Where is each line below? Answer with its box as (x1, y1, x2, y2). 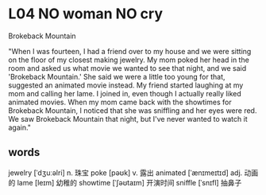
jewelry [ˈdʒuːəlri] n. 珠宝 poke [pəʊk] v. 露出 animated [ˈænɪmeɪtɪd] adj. (8, 168, 243, 177)
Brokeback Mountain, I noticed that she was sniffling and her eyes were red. (8, 105, 257, 115)
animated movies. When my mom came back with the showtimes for (8, 97, 232, 107)
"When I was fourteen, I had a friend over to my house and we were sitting (8, 46, 252, 56)
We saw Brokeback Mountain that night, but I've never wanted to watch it (8, 114, 248, 123)
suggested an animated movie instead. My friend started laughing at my (8, 80, 244, 90)
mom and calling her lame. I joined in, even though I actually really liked (8, 88, 242, 98)
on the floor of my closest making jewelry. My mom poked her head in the (8, 55, 250, 64)
